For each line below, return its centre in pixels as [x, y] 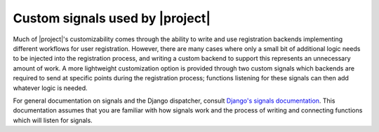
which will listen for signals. [53, 120]
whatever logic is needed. [50, 88]
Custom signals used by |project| [112, 18]
